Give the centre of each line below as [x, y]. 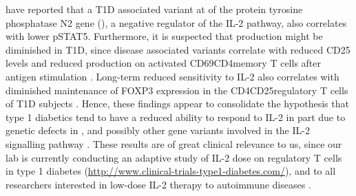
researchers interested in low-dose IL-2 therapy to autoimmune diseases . [158, 184]
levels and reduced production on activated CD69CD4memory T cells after [164, 63]
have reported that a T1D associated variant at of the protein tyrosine [154, 9]
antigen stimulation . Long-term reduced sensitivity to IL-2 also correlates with [172, 76]
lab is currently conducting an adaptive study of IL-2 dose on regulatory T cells [174, 157]
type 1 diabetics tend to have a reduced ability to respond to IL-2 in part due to [176, 117]
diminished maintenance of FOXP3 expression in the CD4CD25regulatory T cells [177, 90]
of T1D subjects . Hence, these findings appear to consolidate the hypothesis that [177, 104]
